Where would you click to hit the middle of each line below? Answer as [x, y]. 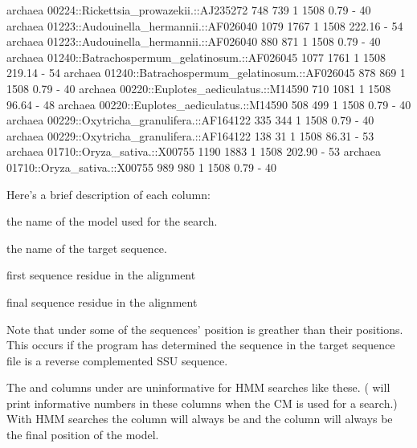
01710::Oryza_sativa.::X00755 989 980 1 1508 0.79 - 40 [142, 167]
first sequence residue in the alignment [101, 275]
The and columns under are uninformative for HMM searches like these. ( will [198, 387]
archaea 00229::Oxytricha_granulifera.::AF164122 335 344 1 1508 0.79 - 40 [190, 120]
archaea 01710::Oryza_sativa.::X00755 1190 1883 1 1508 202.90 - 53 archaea [194, 151]
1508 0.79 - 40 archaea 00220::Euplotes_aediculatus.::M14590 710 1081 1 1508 [199, 88]
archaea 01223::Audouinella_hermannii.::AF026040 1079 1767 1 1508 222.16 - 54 [205, 25]
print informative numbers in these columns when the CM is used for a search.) [202, 403]
